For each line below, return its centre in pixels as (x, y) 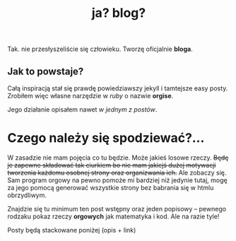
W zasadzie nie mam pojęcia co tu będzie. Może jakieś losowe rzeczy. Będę (118, 158)
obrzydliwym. (27, 195)
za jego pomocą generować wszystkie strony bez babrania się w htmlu (111, 187)
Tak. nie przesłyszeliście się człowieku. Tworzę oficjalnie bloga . (100, 49)
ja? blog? (119, 13)
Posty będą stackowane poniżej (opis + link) (72, 230)
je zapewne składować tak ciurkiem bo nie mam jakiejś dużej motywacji (112, 165)
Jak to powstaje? (46, 71)
